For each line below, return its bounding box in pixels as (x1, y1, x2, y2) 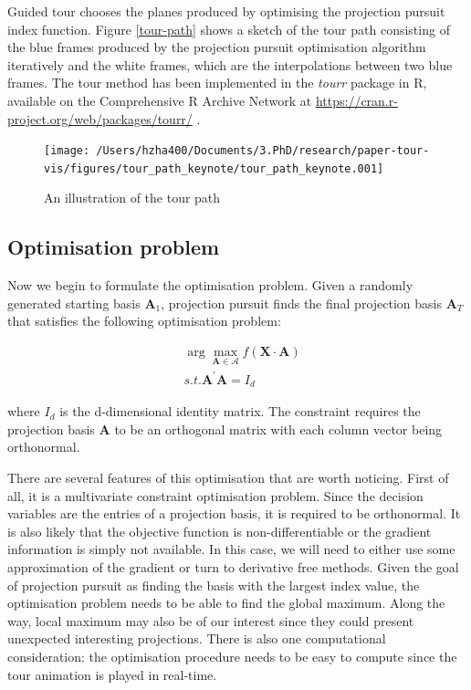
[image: (44, 144, 90, 158)
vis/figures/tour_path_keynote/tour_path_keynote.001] (44, 162, 384, 175)
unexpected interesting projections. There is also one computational (7, 629, 386, 648)
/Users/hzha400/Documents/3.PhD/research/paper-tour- (96, 144, 430, 158)
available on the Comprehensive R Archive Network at (7, 90, 312, 110)
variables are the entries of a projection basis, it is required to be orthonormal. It (7, 504, 461, 523)
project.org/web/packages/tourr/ (7, 109, 193, 128)
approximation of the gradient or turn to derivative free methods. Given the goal (7, 558, 459, 577)
